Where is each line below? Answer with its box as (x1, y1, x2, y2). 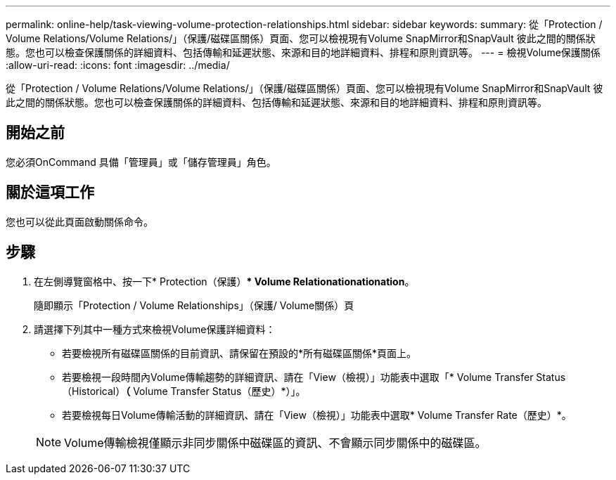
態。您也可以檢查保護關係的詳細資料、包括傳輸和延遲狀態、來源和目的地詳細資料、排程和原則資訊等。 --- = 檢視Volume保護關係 (6, 46, 601, 58)
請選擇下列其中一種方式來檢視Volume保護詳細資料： (34, 323, 276, 335)
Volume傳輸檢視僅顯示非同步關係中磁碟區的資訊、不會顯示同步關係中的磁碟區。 (64, 435, 487, 450)
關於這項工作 (6, 183, 94, 202)
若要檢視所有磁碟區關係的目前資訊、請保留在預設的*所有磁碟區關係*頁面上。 (62, 346, 417, 359)
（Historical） (62, 384, 126, 397)
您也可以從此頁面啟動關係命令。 (6, 215, 153, 228)
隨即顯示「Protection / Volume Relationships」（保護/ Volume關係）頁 (34, 299, 354, 311)
